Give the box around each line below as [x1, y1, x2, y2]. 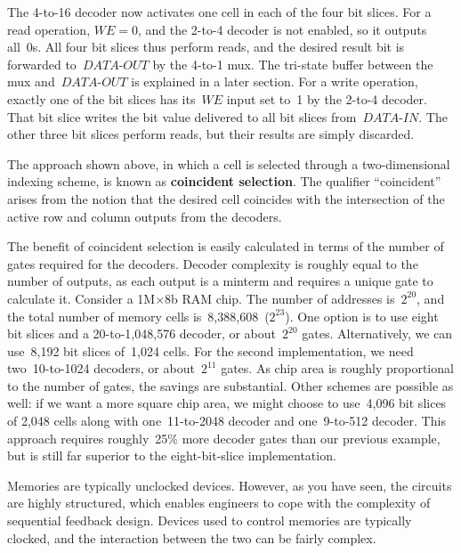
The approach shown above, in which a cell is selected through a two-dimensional [7, 154, 450, 173]
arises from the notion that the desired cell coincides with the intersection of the [7, 189, 445, 207]
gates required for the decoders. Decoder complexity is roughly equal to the [7, 254, 418, 272]
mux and [7, 72, 55, 91]
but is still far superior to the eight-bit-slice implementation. [7, 446, 336, 465]
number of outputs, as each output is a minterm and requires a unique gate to [7, 272, 433, 290]
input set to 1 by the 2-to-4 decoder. [226, 89, 427, 108]
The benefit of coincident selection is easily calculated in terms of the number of [7, 237, 444, 256]
